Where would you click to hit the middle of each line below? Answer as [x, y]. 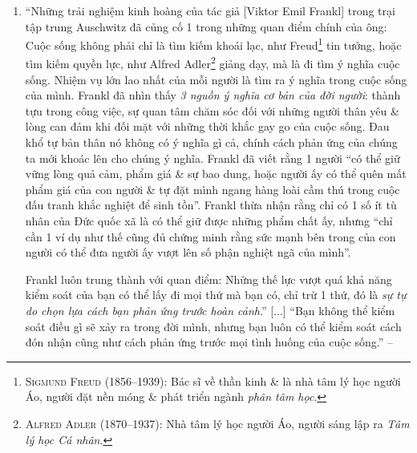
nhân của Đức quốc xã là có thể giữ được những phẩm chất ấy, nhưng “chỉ [209, 221]
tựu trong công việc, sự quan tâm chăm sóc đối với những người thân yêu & [212, 110]
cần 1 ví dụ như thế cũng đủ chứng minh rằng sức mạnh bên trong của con [211, 236]
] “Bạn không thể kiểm [339, 310]
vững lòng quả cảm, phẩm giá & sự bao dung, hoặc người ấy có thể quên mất [216, 174]
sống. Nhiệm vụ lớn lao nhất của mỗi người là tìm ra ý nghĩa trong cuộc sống [216, 79]
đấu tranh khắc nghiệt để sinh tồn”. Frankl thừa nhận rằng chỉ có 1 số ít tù [211, 205]
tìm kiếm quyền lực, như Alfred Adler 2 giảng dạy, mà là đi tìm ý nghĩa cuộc [213, 63]
